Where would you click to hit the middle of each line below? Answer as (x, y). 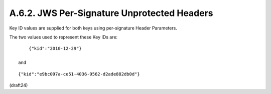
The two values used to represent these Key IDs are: (63, 37)
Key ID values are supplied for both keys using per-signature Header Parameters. (93, 28)
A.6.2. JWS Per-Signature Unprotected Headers (111, 13)
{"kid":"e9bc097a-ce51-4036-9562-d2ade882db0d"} (79, 74)
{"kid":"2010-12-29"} (55, 48)
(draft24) (19, 85)
